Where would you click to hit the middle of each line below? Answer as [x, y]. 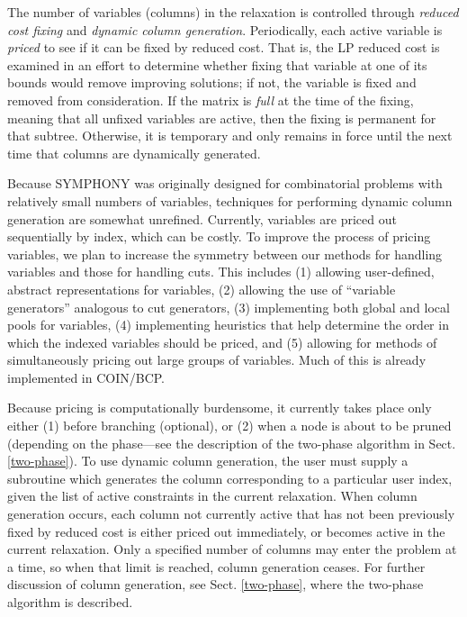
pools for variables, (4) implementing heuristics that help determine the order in [228, 325]
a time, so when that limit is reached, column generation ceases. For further [216, 566]
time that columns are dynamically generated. [134, 153]
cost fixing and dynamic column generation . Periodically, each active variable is [225, 29]
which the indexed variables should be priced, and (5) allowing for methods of [222, 342]
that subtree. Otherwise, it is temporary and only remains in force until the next [230, 136]
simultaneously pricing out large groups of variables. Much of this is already [217, 360]
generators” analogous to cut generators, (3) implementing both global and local [229, 307]
